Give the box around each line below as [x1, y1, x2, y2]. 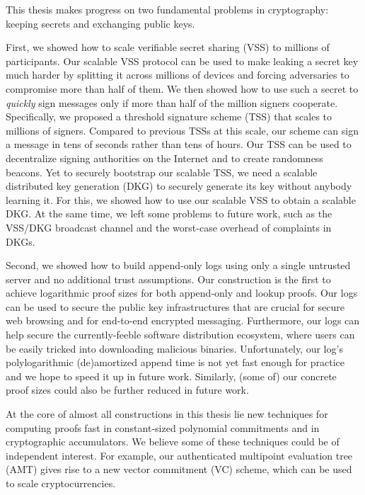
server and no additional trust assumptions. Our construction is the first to [6, 271, 331, 286]
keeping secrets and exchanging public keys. [6, 16, 195, 30]
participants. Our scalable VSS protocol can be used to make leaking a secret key [6, 53, 359, 68]
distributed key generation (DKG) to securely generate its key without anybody [6, 178, 352, 193]
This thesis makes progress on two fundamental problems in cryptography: [6, 2, 329, 16]
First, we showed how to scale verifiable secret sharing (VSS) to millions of [6, 40, 330, 55]
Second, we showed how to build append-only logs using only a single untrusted [6, 258, 351, 273]
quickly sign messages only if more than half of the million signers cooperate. [6, 95, 338, 110]
